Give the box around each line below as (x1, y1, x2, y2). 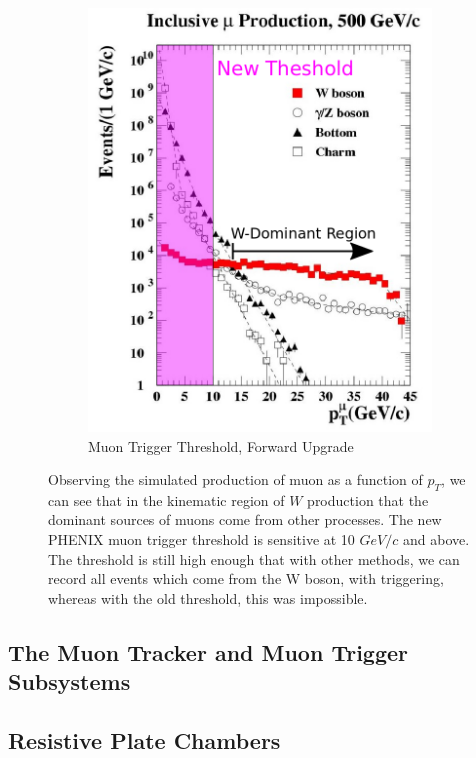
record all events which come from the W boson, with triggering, (48, 568, 444, 589)
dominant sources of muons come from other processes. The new (48, 509, 442, 530)
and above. (402, 529, 470, 550)
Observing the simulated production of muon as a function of (48, 469, 423, 490)
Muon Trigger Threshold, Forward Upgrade (88, 435, 354, 456)
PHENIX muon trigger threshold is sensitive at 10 (48, 529, 355, 550)
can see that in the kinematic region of (48, 489, 285, 510)
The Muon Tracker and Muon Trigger (8, 636, 409, 667)
